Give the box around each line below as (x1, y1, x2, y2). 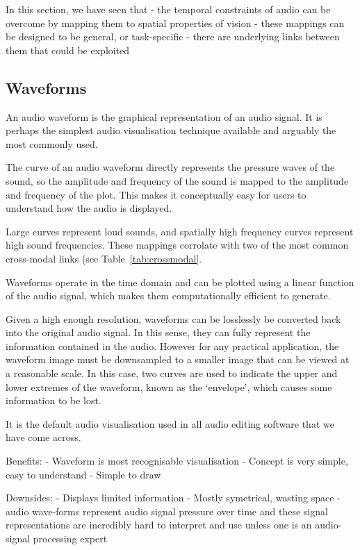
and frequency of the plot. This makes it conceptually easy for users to (6, 187, 306, 201)
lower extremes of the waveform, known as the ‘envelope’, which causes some (6, 379, 332, 394)
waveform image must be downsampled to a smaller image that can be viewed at (6, 352, 350, 367)
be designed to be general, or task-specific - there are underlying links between (6, 29, 340, 44)
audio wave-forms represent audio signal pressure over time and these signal (6, 503, 328, 518)
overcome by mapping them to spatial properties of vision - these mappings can (6, 15, 345, 30)
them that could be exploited (6, 42, 130, 57)
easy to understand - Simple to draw (6, 467, 161, 481)
